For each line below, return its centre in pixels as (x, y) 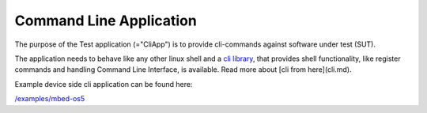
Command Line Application (106, 21)
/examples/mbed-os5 (50, 99)
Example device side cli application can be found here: (104, 84)
